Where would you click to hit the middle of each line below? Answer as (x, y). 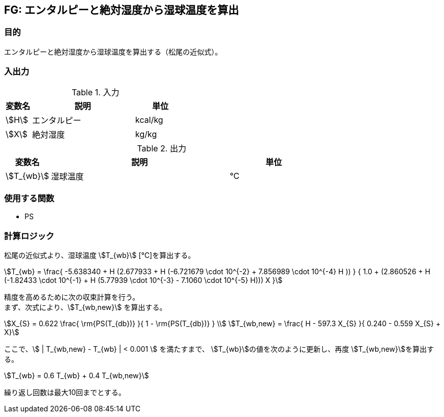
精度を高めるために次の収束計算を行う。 (72, 297)
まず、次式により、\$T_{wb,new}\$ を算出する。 (85, 307)
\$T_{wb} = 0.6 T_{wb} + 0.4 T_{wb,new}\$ (77, 376)
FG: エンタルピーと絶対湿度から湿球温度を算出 (122, 10)
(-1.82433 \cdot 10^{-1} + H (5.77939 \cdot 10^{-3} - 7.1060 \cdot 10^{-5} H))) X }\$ (143, 280)
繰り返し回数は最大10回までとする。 (65, 393)
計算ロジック (29, 236)
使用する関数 (29, 198)
